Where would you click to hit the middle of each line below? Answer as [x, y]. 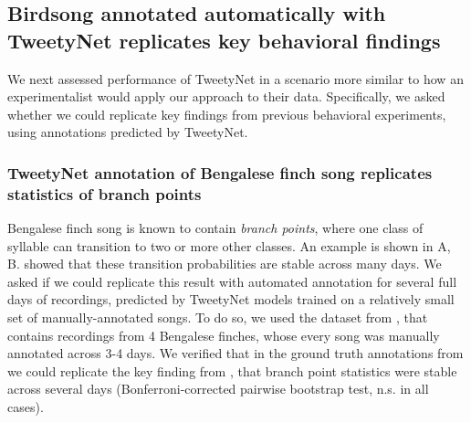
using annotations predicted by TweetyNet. [128, 132]
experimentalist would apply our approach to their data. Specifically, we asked [226, 96]
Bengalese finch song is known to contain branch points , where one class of [215, 228]
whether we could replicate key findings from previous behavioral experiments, [227, 114]
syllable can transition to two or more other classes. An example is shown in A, [229, 245]
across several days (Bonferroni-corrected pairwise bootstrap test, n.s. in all [218, 389]
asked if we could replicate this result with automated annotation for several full [232, 281]
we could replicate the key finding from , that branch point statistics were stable [232, 370]
